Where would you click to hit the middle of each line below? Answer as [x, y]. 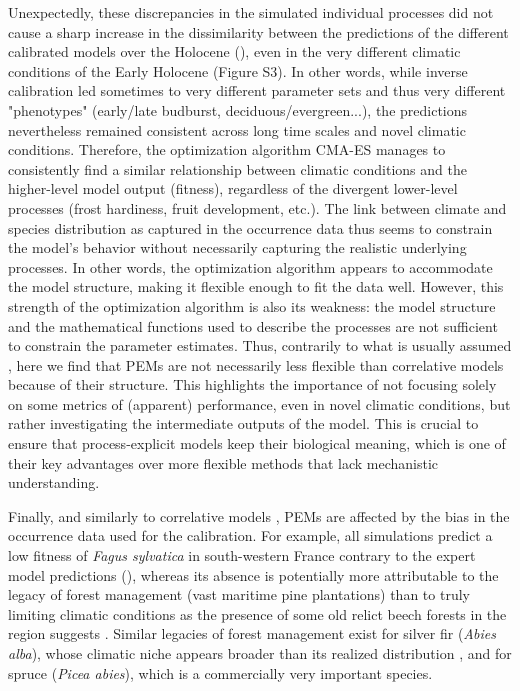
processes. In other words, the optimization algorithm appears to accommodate [250, 266]
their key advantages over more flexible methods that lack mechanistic [223, 462]
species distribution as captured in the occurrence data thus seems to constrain [250, 227]
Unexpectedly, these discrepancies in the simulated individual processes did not [251, 12]
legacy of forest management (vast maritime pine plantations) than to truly [239, 594]
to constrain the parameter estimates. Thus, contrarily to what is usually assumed [260, 345]
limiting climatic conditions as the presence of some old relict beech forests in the [257, 613]
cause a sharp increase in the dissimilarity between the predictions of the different [258, 31]
